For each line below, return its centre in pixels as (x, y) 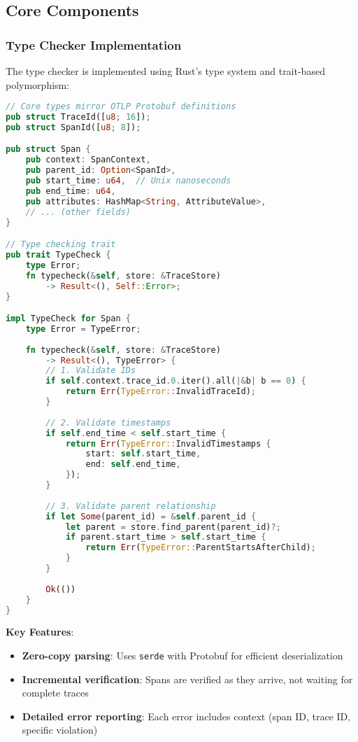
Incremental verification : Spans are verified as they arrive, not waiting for (187, 679)
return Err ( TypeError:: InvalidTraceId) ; (160, 392)
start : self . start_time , (143, 454)
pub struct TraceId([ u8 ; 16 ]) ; (78, 117)
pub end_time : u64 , (71, 191)
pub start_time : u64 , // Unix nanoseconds (128, 181)
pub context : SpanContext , (88, 160)
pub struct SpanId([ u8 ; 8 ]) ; (73, 127)
